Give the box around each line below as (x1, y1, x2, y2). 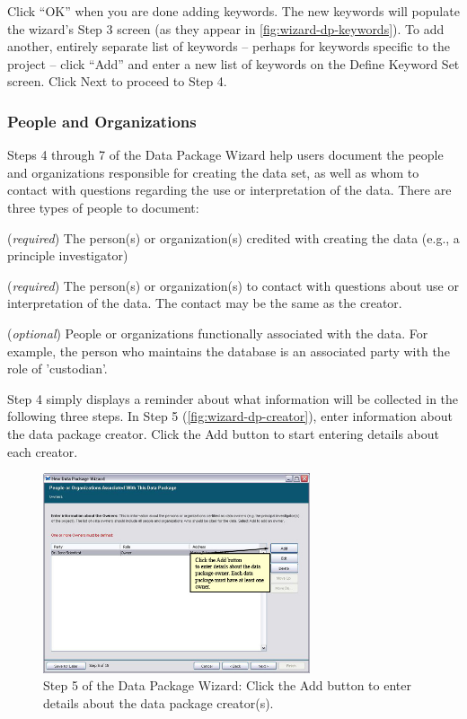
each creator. (7, 442, 78, 460)
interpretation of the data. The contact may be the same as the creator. (7, 294, 402, 312)
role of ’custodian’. (7, 359, 108, 378)
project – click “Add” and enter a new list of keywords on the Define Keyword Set (7, 54, 460, 73)
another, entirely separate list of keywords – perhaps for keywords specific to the (7, 37, 451, 56)
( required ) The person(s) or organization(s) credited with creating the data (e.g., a (7, 228, 460, 247)
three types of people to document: (7, 197, 199, 216)
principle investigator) (7, 246, 128, 265)
